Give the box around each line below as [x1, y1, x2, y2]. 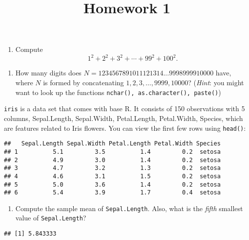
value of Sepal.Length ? [15, 213, 86, 223]
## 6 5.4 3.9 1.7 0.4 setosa [4, 189, 221, 196]
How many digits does [15, 68, 82, 78]
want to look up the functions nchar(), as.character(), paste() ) [15, 87, 221, 97]
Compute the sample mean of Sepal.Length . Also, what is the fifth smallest [15, 203, 243, 213]
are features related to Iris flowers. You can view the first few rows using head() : [4, 122, 246, 133]
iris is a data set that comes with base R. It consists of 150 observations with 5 [4, 103, 245, 114]
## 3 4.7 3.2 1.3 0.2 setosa [4, 165, 221, 172]
